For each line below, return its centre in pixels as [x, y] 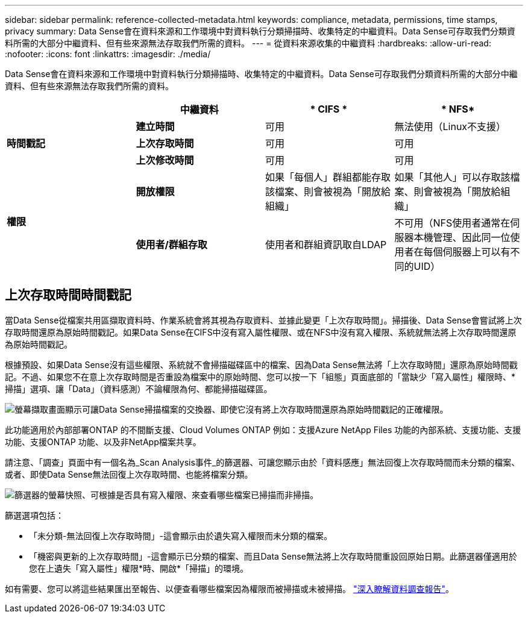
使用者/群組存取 [171, 245]
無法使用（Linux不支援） [450, 126]
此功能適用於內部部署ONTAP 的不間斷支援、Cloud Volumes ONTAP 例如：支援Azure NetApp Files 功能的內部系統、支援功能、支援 [263, 429]
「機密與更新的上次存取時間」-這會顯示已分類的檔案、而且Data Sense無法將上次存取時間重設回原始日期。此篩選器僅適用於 [273, 556]
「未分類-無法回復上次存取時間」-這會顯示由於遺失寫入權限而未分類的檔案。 [181, 535]
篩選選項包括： [34, 515]
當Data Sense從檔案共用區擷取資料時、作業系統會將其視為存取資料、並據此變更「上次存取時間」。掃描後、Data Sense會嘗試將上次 [263, 320]
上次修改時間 [165, 160]
